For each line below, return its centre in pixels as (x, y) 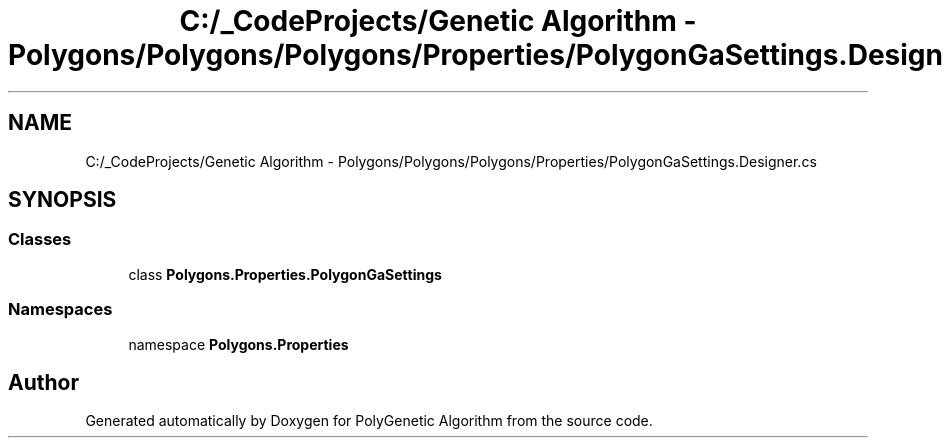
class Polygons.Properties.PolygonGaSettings (285, 274)
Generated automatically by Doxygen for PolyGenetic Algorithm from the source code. (369, 421)
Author (43, 382)
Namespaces (60, 309)
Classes (40, 239)
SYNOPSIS (62, 200)
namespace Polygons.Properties (238, 344)
